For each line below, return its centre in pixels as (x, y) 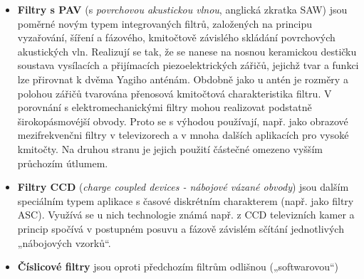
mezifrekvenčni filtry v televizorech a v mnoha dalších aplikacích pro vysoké (183, 135)
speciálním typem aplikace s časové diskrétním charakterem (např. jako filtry (186, 200)
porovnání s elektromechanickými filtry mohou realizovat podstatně (165, 107)
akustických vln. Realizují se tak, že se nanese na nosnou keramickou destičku (187, 51)
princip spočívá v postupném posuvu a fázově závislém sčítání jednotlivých (181, 228)
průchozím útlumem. (63, 163)
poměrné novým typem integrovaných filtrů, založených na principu (165, 23)
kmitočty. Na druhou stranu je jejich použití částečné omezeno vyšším (170, 148)
